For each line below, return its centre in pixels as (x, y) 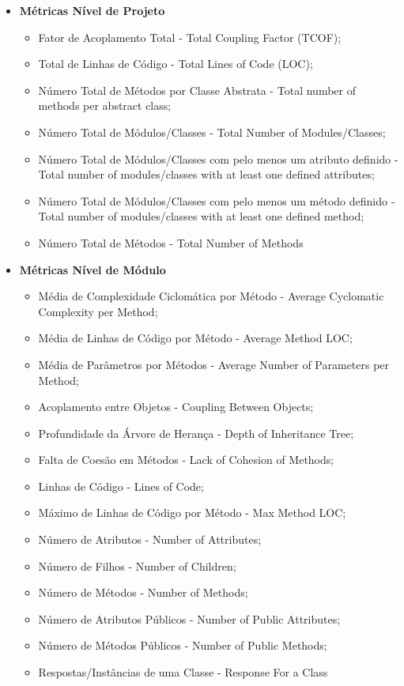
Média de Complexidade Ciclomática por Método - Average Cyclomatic (211, 296)
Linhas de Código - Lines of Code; (121, 486)
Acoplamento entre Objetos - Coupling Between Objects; (176, 407)
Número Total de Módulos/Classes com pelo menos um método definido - (217, 200)
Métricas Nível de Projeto (92, 10)
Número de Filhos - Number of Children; (137, 565)
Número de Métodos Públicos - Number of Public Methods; (183, 645)
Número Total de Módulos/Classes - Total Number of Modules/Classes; (212, 132)
